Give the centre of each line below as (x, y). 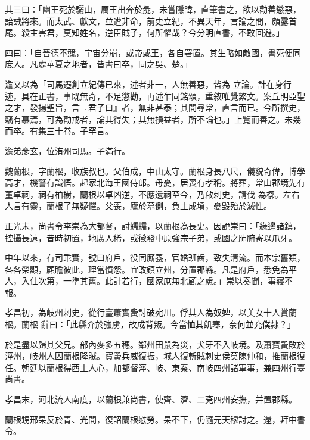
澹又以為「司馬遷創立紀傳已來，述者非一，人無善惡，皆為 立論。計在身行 (148, 84)
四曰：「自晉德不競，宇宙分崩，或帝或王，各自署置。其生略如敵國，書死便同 (153, 52)
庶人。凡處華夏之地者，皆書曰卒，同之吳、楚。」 (99, 64)
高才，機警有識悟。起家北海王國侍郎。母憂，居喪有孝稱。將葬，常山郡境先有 (155, 182)
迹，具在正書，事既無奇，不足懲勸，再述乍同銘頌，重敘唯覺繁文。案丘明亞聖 (155, 96)
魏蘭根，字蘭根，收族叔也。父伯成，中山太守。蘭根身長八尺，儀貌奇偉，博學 (155, 171)
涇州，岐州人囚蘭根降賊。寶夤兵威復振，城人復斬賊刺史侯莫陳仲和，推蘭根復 (155, 356)
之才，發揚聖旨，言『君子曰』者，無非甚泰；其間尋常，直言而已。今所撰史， (155, 107)
